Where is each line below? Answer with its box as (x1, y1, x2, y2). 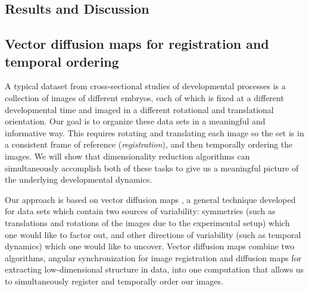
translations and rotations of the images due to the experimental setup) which (5, 216, 290, 229)
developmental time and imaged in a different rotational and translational (5, 103, 274, 115)
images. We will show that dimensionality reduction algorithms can (5, 149, 250, 162)
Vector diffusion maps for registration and (5, 35, 269, 53)
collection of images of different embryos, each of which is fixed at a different (5, 91, 284, 104)
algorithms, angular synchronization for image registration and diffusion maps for (5, 251, 302, 264)
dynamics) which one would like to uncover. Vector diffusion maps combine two (5, 240, 295, 252)
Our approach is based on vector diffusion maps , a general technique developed (5, 193, 296, 205)
